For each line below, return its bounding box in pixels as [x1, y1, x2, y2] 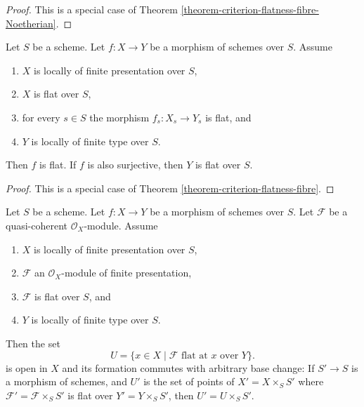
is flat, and [205, 109, 252, 124]
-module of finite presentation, [61, 265, 192, 280]
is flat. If [39, 157, 77, 172]
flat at [181, 350, 208, 361]
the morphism [89, 109, 150, 124]
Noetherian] [6, 15, 56, 30]
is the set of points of [143, 374, 235, 389]
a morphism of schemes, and [6, 374, 127, 389]
